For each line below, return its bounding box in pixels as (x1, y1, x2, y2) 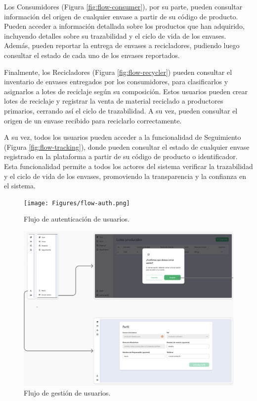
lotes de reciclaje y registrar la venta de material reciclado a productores (4, 96, 223, 106)
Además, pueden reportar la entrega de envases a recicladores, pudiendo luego (4, 40, 240, 51)
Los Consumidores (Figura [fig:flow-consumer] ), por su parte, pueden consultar (4, 1, 243, 11)
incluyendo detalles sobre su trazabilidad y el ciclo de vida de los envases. (4, 30, 226, 41)
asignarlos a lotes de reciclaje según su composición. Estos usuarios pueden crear (4, 86, 248, 96)
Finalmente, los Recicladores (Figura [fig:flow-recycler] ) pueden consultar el (4, 66, 232, 77)
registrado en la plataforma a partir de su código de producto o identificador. (4, 151, 238, 162)
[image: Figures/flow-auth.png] (24, 199, 130, 207)
